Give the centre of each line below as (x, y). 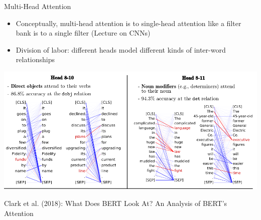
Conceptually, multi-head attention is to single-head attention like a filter (128, 23)
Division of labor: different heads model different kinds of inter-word (121, 49)
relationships (35, 59)
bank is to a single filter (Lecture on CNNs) (83, 33)
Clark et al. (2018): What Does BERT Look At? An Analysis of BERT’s (116, 203)
